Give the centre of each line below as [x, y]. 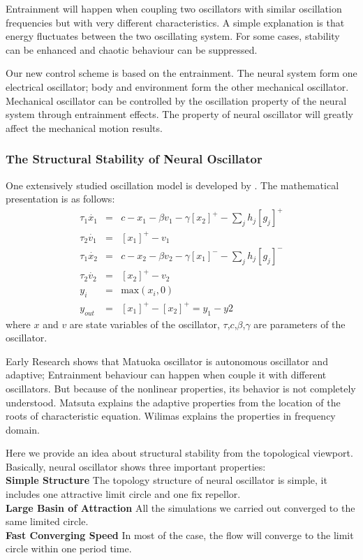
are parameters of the [299, 324]
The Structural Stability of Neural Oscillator [134, 159]
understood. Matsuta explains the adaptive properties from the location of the [173, 402]
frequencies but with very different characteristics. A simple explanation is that [175, 22]
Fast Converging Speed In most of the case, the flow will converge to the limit [180, 535]
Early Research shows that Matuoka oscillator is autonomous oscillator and [167, 361]
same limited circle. [47, 521]
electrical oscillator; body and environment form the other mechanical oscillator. [177, 86]
